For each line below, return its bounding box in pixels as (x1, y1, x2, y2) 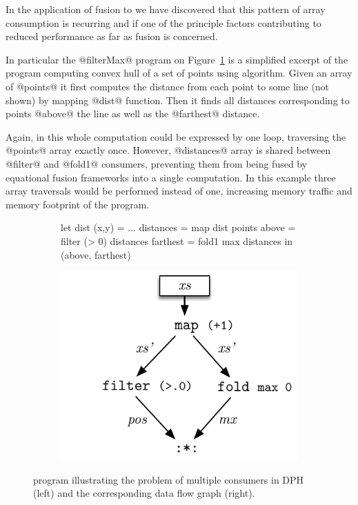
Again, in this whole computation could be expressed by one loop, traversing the (6, 129, 346, 143)
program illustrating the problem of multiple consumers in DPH (33, 472, 304, 486)
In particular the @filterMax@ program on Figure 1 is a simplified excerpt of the (6, 52, 348, 66)
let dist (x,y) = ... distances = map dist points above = (61, 220, 296, 235)
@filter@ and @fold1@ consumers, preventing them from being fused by (6, 156, 308, 170)
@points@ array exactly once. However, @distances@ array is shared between (6, 143, 331, 157)
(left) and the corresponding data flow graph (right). (33, 486, 255, 500)
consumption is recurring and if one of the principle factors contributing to (6, 15, 321, 30)
